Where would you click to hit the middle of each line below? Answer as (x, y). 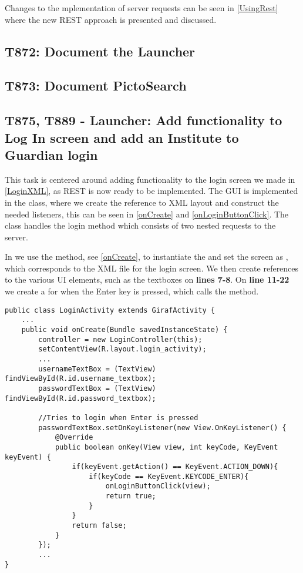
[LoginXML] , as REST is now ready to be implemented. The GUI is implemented (151, 191)
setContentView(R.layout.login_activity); (122, 349)
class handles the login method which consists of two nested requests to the (140, 225)
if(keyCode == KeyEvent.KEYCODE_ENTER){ (169, 476)
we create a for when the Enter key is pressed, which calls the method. (132, 291)
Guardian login (51, 154)
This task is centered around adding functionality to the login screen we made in (150, 179)
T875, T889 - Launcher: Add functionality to (144, 120)
